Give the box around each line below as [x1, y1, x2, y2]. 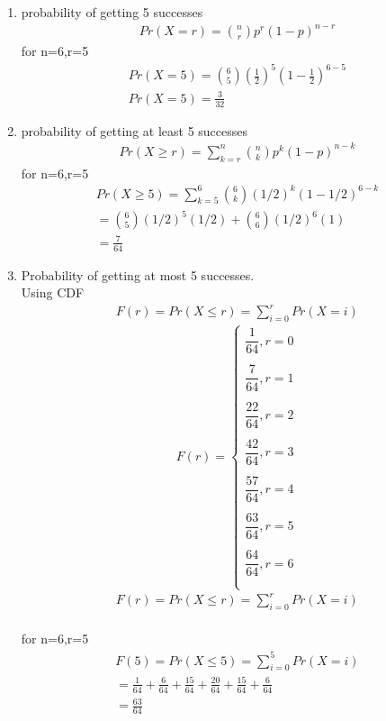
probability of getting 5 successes [21, 3, 203, 21]
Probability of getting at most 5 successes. [21, 265, 255, 284]
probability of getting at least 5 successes [21, 121, 248, 140]
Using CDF [21, 283, 85, 302]
